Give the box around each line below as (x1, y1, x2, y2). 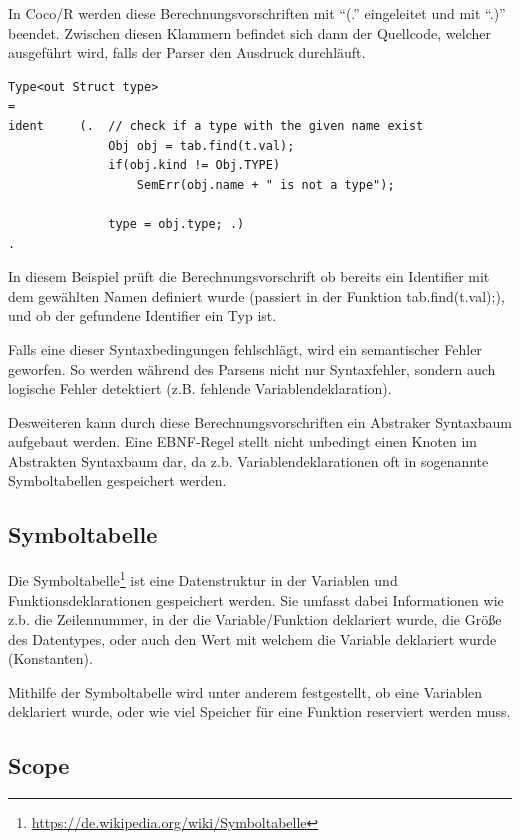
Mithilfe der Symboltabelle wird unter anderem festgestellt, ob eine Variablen (8, 681, 483, 702)
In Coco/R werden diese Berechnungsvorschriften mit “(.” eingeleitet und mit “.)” (8, 3, 506, 23)
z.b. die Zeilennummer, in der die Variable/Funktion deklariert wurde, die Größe (8, 609, 502, 630)
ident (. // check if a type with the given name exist (8, 118, 424, 133)
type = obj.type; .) (108, 216, 245, 231)
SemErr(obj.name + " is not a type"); (136, 177, 395, 192)
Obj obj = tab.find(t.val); (108, 138, 295, 153)
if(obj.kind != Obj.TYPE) (108, 158, 281, 173)
